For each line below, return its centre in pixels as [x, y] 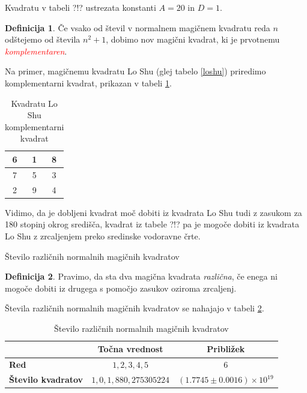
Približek [226, 349]
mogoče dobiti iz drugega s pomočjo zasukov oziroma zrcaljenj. [121, 288]
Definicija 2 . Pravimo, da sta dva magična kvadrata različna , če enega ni [141, 276]
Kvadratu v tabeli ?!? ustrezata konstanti [81, 7]
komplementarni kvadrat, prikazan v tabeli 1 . [88, 82]
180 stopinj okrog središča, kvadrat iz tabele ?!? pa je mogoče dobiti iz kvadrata [152, 224]
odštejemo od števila [43, 39]
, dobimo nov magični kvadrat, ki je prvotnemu [193, 39]
